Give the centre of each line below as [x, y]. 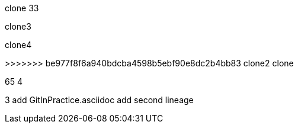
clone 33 [22, 8]
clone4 [18, 45]
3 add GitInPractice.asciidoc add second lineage [99, 100]
